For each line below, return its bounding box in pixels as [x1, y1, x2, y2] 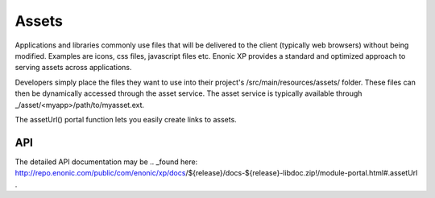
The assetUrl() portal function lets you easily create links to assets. [14, 114, 237, 124]
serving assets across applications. [14, 63, 132, 72]
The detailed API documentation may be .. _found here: [14, 157, 198, 167]
